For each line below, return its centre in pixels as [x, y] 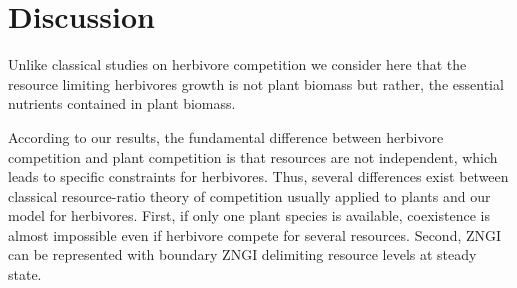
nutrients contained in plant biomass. [122, 103]
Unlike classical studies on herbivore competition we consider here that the [237, 64]
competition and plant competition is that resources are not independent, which [253, 156]
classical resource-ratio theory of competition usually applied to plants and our [249, 195]
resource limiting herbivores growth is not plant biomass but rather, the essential [256, 83]
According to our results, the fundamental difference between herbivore [226, 136]
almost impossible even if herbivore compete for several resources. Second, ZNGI [255, 234]
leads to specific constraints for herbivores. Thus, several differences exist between [258, 176]
